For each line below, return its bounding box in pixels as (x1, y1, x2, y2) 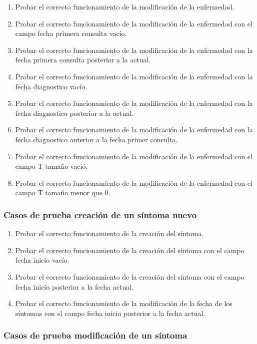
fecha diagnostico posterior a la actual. (15, 107, 134, 118)
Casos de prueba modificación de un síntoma (3, 329, 187, 342)
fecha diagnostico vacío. (15, 81, 87, 91)
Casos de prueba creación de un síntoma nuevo (3, 208, 197, 221)
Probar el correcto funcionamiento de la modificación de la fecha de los (15, 298, 232, 309)
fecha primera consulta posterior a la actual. (15, 54, 151, 65)
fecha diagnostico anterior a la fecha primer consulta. (15, 134, 178, 144)
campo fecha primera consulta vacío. (15, 28, 127, 38)
